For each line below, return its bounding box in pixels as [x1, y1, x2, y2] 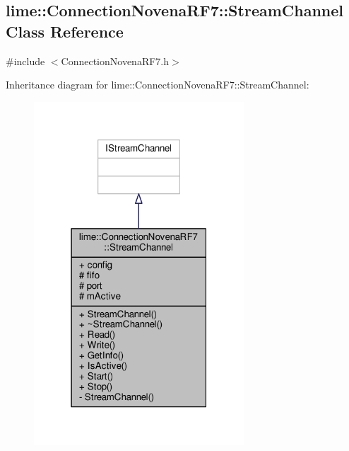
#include [6, 53, 45, 68]
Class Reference [6, 20, 124, 42]
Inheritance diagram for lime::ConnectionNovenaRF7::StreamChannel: [6, 77, 309, 92]
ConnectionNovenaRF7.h [61, 53, 170, 68]
